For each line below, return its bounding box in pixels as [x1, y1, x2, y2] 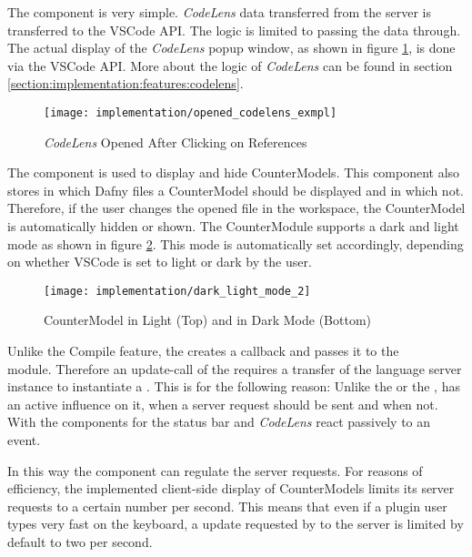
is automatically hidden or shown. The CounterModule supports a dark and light [7, 217, 459, 235]
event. [7, 430, 41, 449]
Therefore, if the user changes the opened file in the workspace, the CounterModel [7, 198, 466, 218]
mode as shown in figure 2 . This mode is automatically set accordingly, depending [7, 234, 464, 253]
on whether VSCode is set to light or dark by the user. [7, 252, 312, 271]
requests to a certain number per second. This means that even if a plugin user [7, 496, 447, 515]
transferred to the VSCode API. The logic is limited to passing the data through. [7, 20, 461, 39]
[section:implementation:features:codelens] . [7, 74, 244, 93]
